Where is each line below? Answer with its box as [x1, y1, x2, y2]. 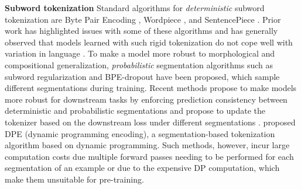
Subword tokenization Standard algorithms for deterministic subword [5, 2, 265, 13]
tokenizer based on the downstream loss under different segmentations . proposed [5, 116, 296, 128]
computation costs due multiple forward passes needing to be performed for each [5, 150, 294, 162]
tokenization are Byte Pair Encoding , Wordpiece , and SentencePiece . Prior [5, 13, 281, 25]
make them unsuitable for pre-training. [5, 173, 144, 185]
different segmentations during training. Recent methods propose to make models [5, 82, 297, 94]
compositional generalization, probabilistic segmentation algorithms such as [5, 58, 273, 71]
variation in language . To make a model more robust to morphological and [5, 47, 275, 60]
